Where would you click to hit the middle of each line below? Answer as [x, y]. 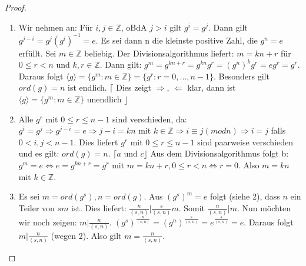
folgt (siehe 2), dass [245, 196]
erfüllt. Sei [37, 53]
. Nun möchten [264, 207]
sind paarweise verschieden [245, 142]
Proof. [16, 7]
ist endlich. [87, 87]
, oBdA [134, 27]
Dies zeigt [134, 87]
